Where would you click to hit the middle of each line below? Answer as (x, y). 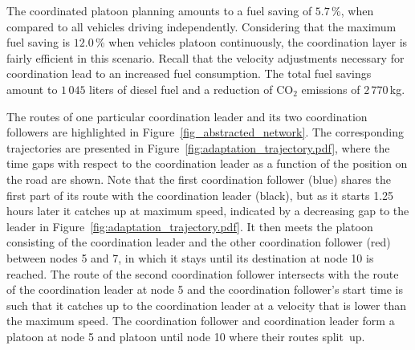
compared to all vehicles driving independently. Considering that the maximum (201, 26)
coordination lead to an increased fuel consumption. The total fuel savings (189, 73)
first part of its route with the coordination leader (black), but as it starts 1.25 (200, 195)
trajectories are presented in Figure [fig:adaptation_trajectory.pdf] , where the (198, 147)
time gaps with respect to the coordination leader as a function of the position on (207, 163)
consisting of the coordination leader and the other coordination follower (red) (199, 242)
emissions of (331, 89)
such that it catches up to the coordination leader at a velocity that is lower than (207, 305)
